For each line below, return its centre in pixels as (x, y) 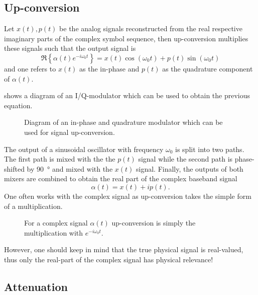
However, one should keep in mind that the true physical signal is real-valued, (124, 249)
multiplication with (54, 232)
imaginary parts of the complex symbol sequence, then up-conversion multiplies (126, 38)
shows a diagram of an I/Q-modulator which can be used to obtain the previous (127, 95)
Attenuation (36, 286)
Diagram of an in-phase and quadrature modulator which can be (123, 122)
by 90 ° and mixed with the (70, 168)
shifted (14, 168)
